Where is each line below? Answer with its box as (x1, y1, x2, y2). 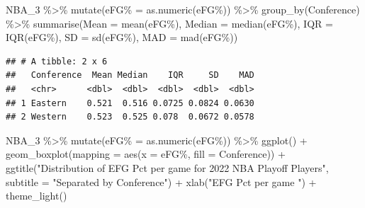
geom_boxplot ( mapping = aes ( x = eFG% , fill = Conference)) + (6, 146, 286, 161)
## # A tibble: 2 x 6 (6, 56, 108, 67)
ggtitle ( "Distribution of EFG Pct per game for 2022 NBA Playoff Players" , (6, 160, 329, 175)
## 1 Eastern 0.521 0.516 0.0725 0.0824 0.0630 (6, 98, 254, 108)
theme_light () (6, 188, 67, 203)
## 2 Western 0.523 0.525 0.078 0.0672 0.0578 (6, 112, 254, 122)
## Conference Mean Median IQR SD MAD (6, 70, 254, 81)
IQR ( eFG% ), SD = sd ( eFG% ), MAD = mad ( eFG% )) (6, 30, 238, 45)
